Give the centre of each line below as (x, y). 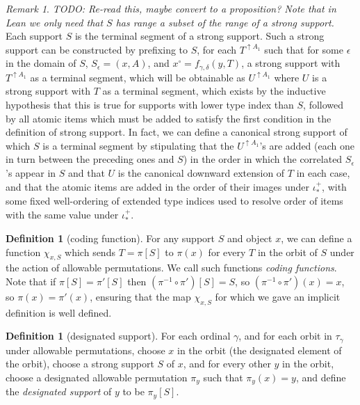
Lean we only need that (55, 22)
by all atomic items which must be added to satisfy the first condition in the (169, 118)
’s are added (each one (307, 145)
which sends (90, 252)
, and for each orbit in (285, 336)
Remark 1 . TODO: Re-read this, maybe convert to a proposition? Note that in (171, 8)
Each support (34, 36)
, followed (324, 105)
